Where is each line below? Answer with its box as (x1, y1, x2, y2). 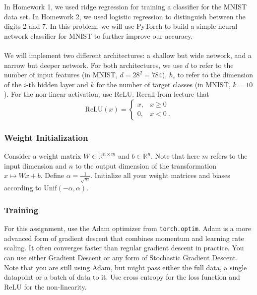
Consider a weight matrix (4, 151, 81, 161)
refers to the (210, 151, 248, 161)
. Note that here (151, 151, 200, 161)
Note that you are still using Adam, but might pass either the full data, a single (4, 262, 247, 272)
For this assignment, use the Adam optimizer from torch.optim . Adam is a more (4, 223, 251, 234)
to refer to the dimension (177, 69, 253, 80)
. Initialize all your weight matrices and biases (90, 170, 230, 180)
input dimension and (4, 160, 67, 171)
